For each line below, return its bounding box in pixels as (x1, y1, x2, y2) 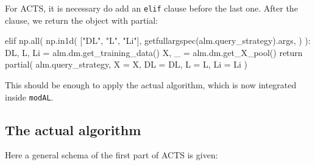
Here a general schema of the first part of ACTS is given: (5, 149, 218, 161)
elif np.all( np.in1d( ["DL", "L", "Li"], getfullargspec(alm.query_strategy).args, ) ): (5, 34, 311, 47)
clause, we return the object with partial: (5, 13, 158, 26)
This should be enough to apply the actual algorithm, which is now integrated (5, 79, 297, 91)
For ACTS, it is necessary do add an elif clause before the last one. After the (5, 2, 298, 14)
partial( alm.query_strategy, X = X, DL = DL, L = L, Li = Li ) (5, 58, 248, 71)
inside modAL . (5, 90, 54, 103)
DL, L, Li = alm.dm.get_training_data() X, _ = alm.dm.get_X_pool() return (5, 46, 303, 58)
